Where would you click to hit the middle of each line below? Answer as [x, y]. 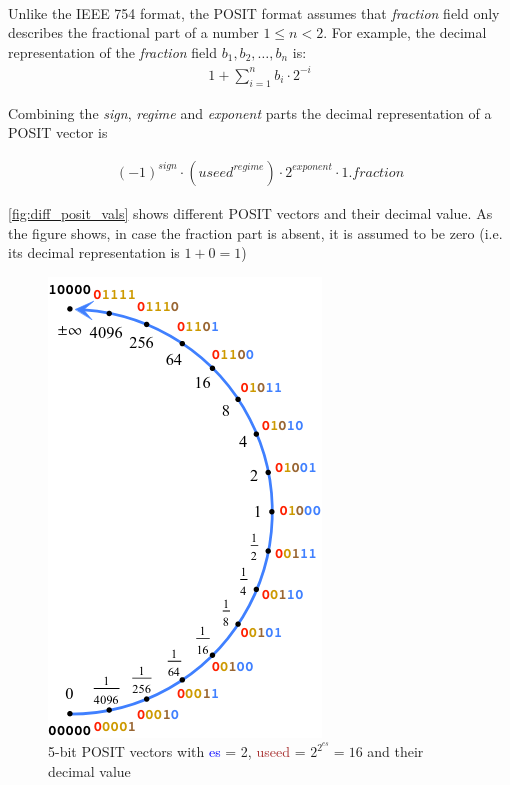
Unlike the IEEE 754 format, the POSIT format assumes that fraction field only [254, 12]
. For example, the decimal [405, 32]
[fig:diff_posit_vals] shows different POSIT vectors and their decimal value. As [250, 212]
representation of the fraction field [113, 51]
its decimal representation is [94, 252]
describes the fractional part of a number [133, 32]
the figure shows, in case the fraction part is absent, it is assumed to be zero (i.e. [255, 232]
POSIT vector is [58, 132]
